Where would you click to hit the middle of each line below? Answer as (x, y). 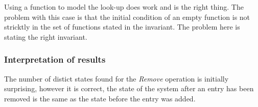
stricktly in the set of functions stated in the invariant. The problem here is (122, 27)
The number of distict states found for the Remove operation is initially (116, 78)
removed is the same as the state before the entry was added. (100, 98)
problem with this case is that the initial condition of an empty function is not (127, 17)
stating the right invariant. (46, 36)
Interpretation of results (55, 59)
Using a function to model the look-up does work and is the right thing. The (124, 7)
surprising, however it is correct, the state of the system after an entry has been (129, 88)
